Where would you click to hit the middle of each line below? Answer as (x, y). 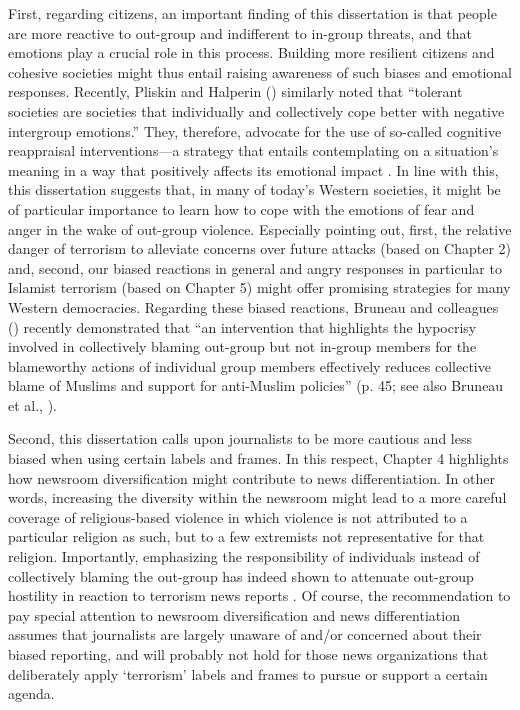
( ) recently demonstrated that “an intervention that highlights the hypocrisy (242, 326)
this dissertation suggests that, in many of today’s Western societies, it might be (254, 189)
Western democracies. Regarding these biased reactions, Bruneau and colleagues (253, 306)
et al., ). (33, 404)
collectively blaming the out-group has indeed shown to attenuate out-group (241, 575)
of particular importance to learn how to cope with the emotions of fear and (241, 208)
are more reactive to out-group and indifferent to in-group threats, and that (240, 32)
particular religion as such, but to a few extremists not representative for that (246, 536)
